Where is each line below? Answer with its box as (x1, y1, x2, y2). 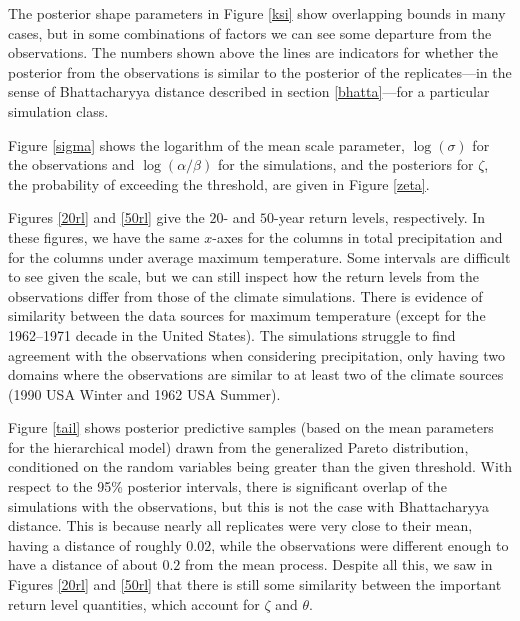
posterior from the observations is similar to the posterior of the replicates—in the (8, 61, 512, 82)
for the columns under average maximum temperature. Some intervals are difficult (8, 246, 511, 267)
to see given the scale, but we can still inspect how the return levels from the (8, 266, 479, 287)
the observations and (8, 154, 135, 175)
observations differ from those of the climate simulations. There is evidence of (8, 285, 483, 306)
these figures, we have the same (8, 226, 200, 247)
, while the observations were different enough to (211, 534, 509, 555)
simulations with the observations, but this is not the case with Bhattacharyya (8, 495, 490, 516)
